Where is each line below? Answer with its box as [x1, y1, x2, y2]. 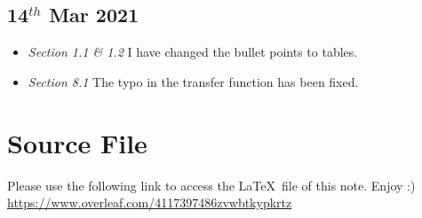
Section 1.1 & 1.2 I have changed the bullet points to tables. [28, 43, 358, 61]
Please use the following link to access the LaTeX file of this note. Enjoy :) [7, 175, 416, 194]
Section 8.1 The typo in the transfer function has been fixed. [28, 72, 359, 90]
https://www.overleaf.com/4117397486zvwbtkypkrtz [7, 193, 292, 212]
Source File [7, 124, 147, 160]
